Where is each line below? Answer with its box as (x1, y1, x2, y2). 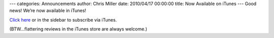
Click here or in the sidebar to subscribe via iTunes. (9, 16, 117, 22)
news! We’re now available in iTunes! (9, 7, 86, 13)
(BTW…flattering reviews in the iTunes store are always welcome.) (9, 26, 147, 32)
